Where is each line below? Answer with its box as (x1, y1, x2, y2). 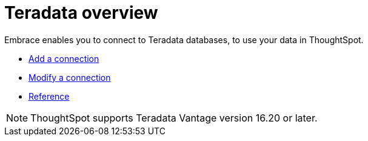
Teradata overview (4, 2, 158, 23)
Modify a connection (28, 72, 111, 83)
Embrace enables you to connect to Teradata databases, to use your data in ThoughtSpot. (4, 34, 364, 45)
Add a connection (28, 53, 99, 64)
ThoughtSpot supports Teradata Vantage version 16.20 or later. (30, 111, 318, 124)
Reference (28, 91, 70, 101)
